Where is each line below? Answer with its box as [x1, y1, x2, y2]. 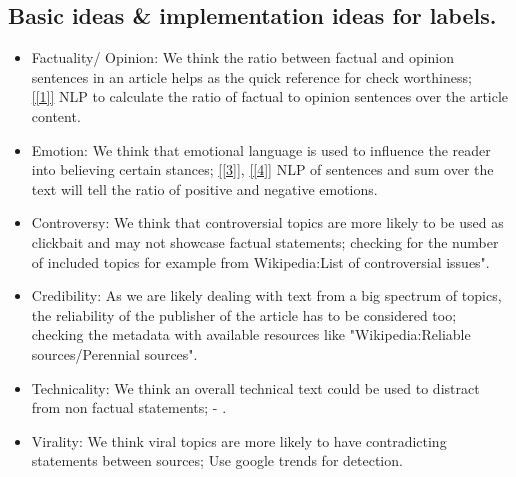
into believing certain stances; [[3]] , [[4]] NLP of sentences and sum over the [31, 159, 494, 180]
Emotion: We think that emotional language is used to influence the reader [31, 139, 491, 160]
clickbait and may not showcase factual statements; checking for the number [31, 231, 499, 252]
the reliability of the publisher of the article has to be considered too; [31, 304, 457, 325]
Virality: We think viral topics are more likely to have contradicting [31, 430, 447, 451]
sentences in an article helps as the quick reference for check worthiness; [31, 66, 472, 87]
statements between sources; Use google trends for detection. [31, 450, 403, 471]
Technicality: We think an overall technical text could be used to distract [31, 377, 480, 398]
